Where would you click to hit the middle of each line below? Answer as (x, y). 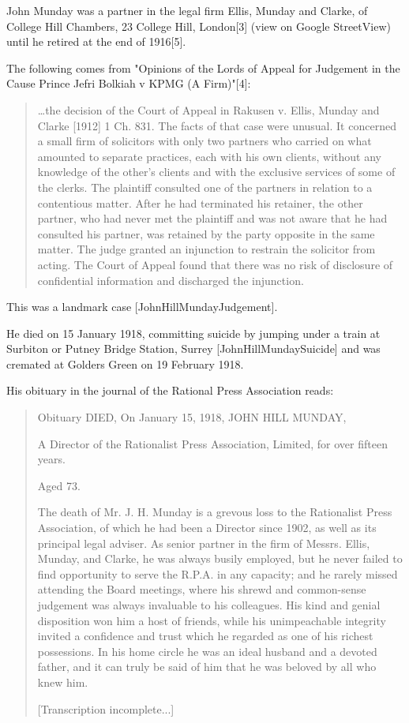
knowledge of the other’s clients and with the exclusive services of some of (216, 172)
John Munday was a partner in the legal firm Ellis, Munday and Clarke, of (187, 10)
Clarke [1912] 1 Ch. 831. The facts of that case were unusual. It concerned (217, 125)
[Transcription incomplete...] (106, 708)
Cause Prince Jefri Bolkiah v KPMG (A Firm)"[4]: (129, 83)
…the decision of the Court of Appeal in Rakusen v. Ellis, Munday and (208, 109)
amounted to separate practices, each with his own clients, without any (209, 156)
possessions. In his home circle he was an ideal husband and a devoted (207, 651)
